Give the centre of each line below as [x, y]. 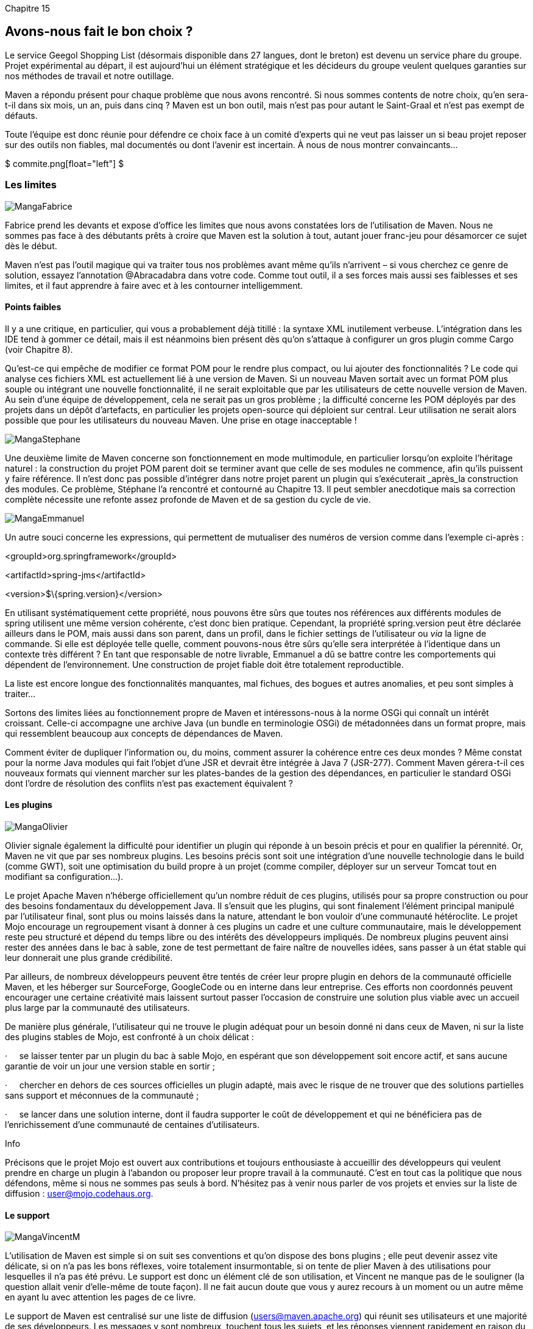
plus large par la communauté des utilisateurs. [97, 1008]
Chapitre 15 [28, 8]
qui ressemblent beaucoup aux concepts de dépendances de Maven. [144, 733]
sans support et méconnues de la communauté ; [102, 1096]
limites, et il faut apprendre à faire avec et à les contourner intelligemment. [154, 285]
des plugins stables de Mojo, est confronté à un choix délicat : [129, 1037]
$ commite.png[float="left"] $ [65, 163]
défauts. [21, 115]
